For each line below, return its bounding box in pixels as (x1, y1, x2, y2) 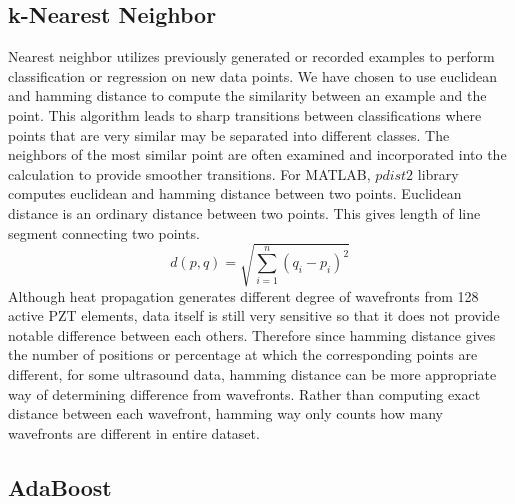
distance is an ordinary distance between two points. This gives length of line (8, 202, 481, 223)
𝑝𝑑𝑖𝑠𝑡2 (375, 168, 414, 183)
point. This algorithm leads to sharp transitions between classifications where (8, 104, 482, 125)
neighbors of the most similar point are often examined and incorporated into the (8, 144, 507, 165)
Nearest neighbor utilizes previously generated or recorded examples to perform (8, 46, 495, 67)
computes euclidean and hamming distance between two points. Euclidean (8, 183, 462, 204)
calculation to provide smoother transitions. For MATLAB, (8, 163, 371, 184)
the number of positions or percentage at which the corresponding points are (8, 344, 478, 365)
